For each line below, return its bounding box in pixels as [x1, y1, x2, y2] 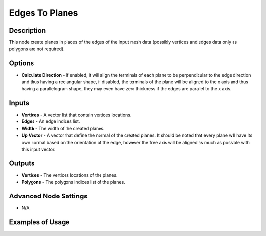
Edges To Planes [9, 7, 78, 18]
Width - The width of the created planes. [21, 125, 105, 131]
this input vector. [21, 146, 56, 152]
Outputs [9, 159, 35, 167]
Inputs [9, 99, 30, 107]
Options [9, 59, 34, 68]
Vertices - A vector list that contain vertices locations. [21, 112, 132, 118]
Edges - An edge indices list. [21, 118, 80, 124]
